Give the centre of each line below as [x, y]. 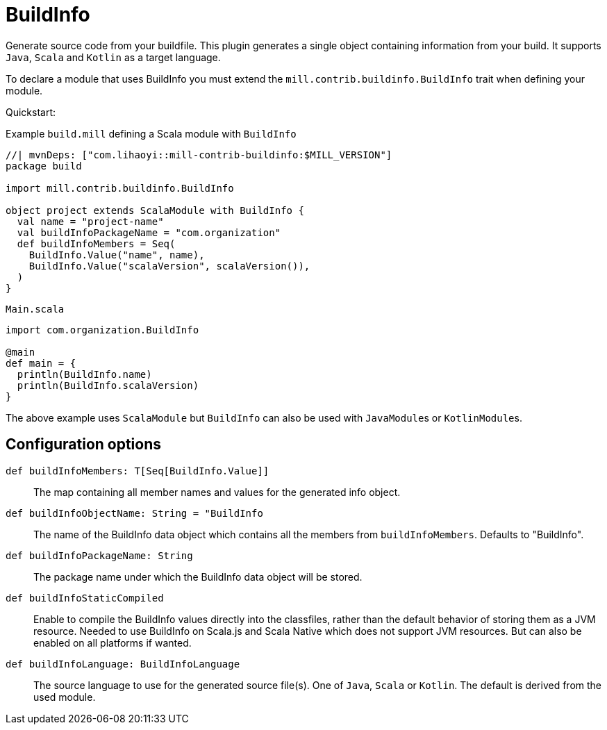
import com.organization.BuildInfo [102, 330]
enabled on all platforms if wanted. [113, 642]
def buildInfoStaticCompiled [85, 598]
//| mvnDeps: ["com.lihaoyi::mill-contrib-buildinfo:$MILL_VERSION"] [199, 155]
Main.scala [35, 309]
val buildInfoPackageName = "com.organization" [149, 232]
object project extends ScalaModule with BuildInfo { [155, 210]
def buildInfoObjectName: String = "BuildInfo [134, 513]
